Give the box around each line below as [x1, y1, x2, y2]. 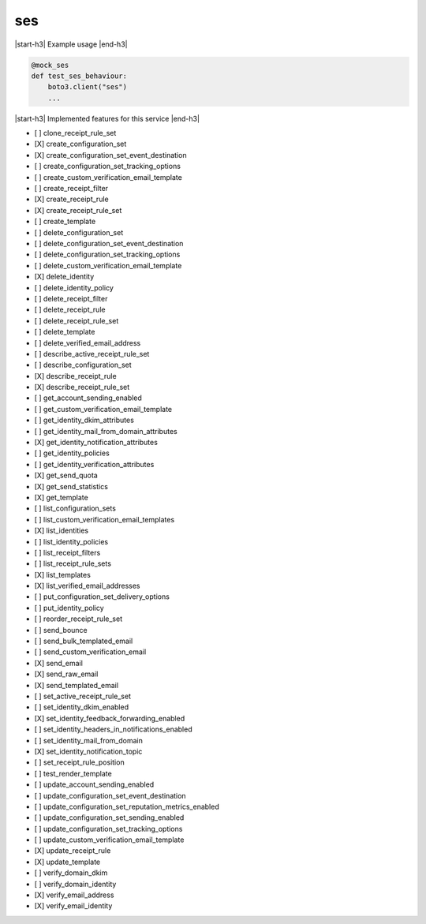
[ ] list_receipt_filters [34, 548, 101, 557]
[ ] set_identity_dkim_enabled [34, 702, 129, 712]
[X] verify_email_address [34, 890, 114, 900]
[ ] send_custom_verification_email [34, 647, 147, 657]
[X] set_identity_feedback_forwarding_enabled [34, 713, 185, 723]
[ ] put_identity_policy [34, 603, 104, 612]
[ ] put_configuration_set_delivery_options [34, 592, 170, 601]
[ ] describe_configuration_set [34, 360, 132, 370]
